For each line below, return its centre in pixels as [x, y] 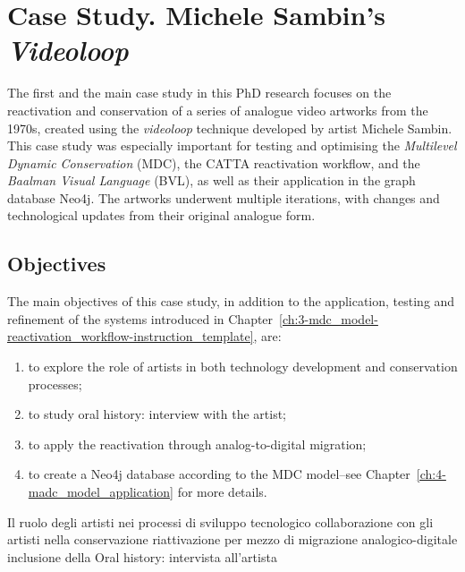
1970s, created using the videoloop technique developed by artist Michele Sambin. [230, 128]
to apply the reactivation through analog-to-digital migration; [197, 444]
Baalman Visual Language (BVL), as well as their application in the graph [211, 180]
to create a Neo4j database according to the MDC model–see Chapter [219, 474]
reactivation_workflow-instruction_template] [131, 336]
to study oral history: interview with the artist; [157, 414]
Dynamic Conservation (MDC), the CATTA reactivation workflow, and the [214, 162]
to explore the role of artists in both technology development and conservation [243, 367]
